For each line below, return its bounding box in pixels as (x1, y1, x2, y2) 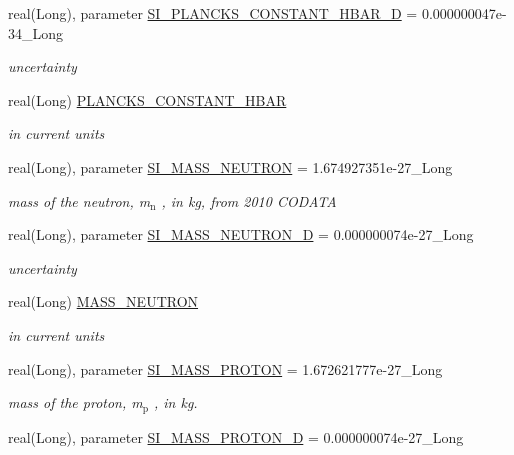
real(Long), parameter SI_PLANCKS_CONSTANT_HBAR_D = (8, 3, 418, 23)
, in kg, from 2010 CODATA (161, 190, 337, 211)
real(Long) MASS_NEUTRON (8, 291, 199, 312)
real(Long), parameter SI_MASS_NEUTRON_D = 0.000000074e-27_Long (8, 224, 474, 245)
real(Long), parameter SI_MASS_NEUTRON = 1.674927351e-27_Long (8, 156, 453, 177)
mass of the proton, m (8, 392, 143, 413)
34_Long (8, 22, 64, 43)
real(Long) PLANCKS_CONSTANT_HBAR (8, 89, 287, 110)
